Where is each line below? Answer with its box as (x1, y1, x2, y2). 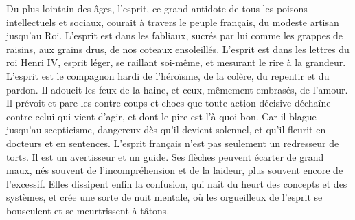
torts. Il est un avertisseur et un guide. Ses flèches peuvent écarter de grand (6, 149, 324, 164)
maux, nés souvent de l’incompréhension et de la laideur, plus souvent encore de (6, 163, 343, 177)
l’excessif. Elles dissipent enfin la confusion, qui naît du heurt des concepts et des (6, 176, 347, 190)
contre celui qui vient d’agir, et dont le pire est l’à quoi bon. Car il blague (6, 109, 317, 123)
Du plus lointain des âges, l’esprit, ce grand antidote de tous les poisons (6, 1, 308, 15)
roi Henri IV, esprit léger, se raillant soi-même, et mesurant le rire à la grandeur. (6, 55, 346, 69)
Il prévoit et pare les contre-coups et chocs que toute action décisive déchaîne (6, 96, 331, 110)
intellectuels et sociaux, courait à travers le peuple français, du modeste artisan (6, 14, 339, 29)
